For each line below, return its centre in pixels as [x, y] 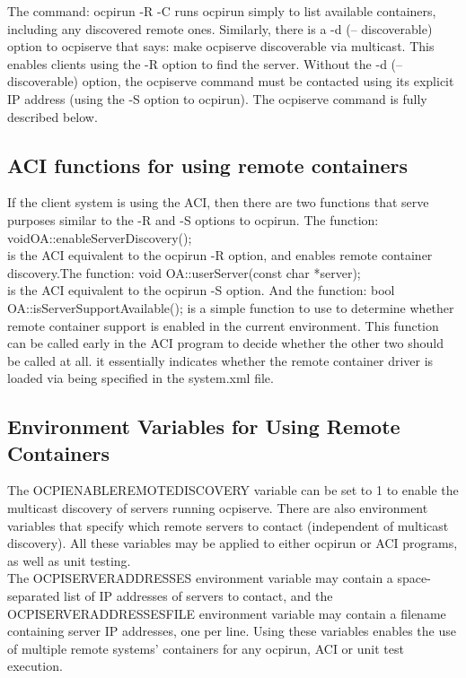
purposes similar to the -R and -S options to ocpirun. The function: [193, 219]
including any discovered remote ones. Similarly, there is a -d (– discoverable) [220, 28]
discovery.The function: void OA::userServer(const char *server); [184, 272]
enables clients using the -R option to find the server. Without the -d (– [205, 63]
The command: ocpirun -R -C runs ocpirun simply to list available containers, [222, 11]
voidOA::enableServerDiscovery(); [100, 237]
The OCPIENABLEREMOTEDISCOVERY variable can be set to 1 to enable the [233, 490]
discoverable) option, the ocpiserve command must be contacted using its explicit [231, 81]
